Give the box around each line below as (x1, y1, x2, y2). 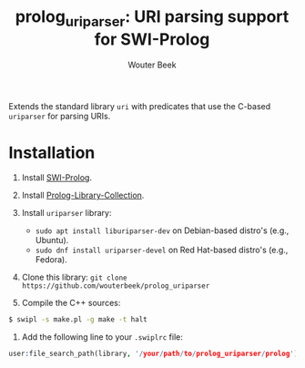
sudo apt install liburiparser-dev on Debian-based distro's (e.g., (35, 225, 290, 236)
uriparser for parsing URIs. (8, 110, 111, 121)
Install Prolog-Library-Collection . (21, 189, 145, 201)
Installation (8, 142, 96, 163)
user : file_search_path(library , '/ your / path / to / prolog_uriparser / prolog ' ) (8, 349, 299, 359)
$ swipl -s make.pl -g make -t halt (8, 315, 147, 324)
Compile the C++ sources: (21, 298, 121, 309)
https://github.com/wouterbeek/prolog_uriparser (21, 281, 210, 291)
